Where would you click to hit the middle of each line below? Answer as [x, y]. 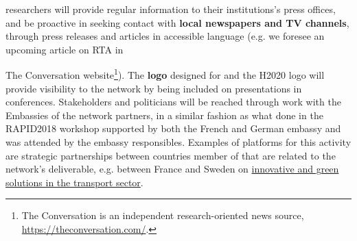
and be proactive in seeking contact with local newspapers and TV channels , [177, 22]
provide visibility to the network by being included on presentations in [154, 88]
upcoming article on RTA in [65, 49]
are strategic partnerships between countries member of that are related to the [171, 155]
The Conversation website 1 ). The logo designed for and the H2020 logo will [165, 74]
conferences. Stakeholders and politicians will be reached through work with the [173, 102]
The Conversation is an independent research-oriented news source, [163, 215]
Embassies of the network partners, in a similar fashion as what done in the [164, 115]
